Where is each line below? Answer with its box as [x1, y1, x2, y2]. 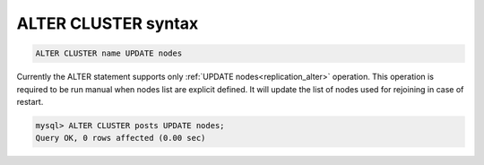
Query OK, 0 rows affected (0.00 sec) [35, 133, 206, 143]
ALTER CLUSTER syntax [16, 13, 199, 33]
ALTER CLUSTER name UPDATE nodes [35, 48, 183, 58]
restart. [16, 96, 44, 107]
